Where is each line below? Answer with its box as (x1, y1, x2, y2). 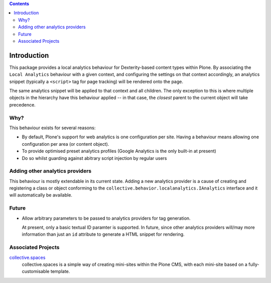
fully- (248, 261, 259, 267)
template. (50, 268, 70, 274)
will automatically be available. (9, 192, 73, 198)
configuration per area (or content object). (22, 141, 109, 147)
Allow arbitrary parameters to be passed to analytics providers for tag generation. (22, 215, 191, 221)
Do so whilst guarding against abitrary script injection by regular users (22, 155, 167, 161)
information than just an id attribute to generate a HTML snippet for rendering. (22, 231, 185, 237)
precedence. (9, 102, 36, 108)
